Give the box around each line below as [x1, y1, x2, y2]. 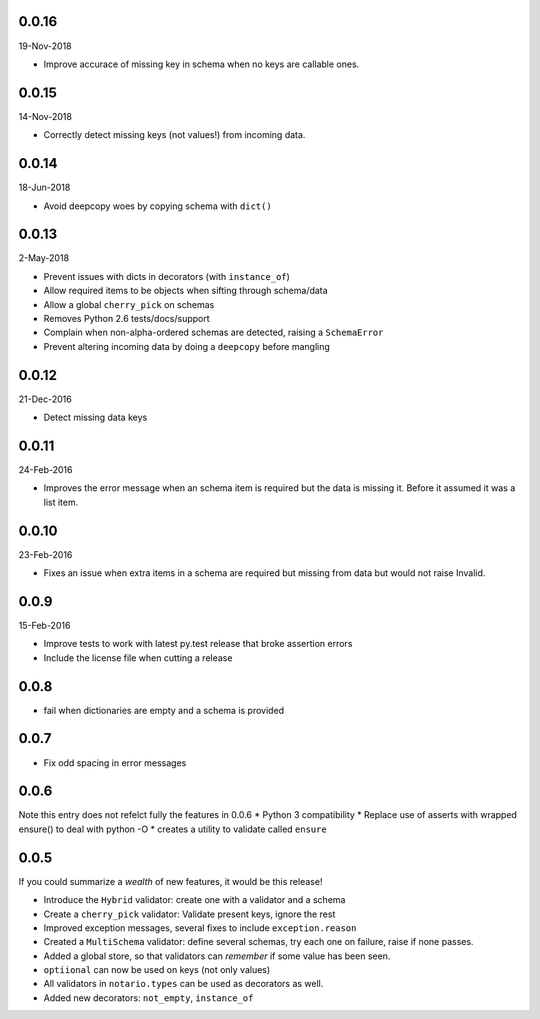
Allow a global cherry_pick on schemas [43, 298, 215, 310]
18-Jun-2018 [18, 181, 71, 194]
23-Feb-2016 [18, 548, 73, 560]
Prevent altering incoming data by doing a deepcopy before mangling [43, 340, 330, 352]
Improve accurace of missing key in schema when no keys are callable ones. [43, 58, 360, 70]
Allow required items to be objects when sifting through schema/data [43, 285, 329, 297]
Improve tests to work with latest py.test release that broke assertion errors [43, 638, 353, 650]
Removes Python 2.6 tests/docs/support [43, 312, 210, 324]
